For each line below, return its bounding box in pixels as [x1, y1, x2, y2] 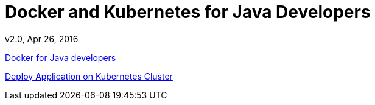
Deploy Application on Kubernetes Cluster [5, 71, 173, 81]
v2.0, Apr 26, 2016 [5, 33, 79, 44]
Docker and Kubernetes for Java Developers [5, 2, 371, 22]
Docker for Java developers [5, 52, 116, 63]
